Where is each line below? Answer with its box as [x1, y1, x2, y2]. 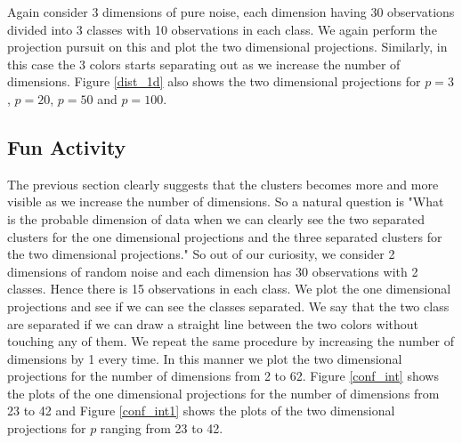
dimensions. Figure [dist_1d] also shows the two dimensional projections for [7, 72, 421, 91]
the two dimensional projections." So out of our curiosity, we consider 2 [7, 245, 395, 263]
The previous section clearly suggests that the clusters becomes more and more [7, 174, 439, 193]
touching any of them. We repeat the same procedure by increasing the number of [7, 332, 455, 350]
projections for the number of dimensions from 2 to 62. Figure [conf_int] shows [7, 366, 439, 385]
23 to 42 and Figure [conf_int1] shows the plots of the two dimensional [7, 401, 395, 420]
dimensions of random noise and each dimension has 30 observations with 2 [7, 262, 418, 280]
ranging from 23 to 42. [100, 419, 223, 438]
